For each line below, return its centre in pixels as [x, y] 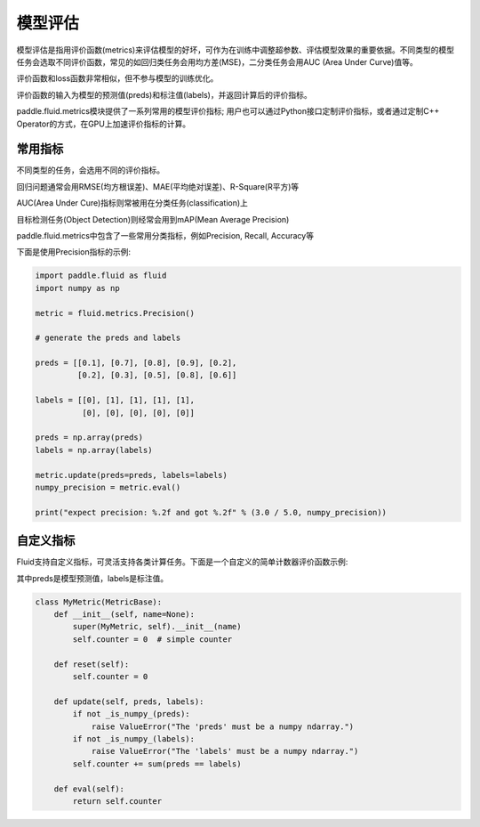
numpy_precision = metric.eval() [108, 487]
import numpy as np [77, 288]
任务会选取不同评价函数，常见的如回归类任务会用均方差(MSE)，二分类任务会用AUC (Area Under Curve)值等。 [217, 61]
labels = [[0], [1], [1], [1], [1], [115, 400]
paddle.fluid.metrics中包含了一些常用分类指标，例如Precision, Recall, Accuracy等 [165, 235]
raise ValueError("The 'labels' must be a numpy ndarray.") [225, 751]
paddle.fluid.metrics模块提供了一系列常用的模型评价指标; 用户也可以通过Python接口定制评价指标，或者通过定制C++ [228, 111]
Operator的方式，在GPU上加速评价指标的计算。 [104, 124]
